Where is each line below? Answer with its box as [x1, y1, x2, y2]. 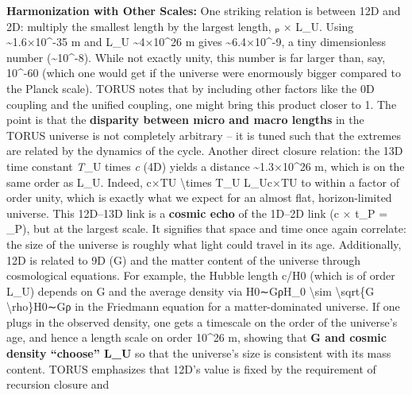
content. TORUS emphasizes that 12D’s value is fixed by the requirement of [6, 360, 376, 377]
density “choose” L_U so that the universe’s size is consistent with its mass [6, 345, 391, 362]
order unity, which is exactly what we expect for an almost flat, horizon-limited [6, 189, 392, 206]
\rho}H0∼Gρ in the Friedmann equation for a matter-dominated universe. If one [6, 298, 400, 315]
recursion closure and [6, 376, 110, 393]
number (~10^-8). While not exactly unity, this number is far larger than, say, [6, 48, 386, 65]
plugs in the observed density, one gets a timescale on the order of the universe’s [6, 313, 398, 330]
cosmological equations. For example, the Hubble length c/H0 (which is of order [6, 267, 395, 284]
